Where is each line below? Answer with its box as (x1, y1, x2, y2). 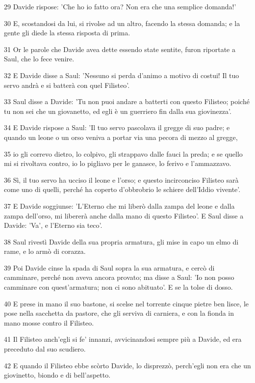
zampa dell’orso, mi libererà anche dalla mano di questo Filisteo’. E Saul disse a (4, 210, 244, 220)
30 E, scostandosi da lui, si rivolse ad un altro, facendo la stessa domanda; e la (4, 18, 240, 28)
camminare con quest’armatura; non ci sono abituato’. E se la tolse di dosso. (4, 282, 233, 292)
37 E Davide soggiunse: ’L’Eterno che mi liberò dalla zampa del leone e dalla (4, 200, 235, 211)
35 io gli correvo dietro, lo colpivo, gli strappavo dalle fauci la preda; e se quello (4, 148, 243, 159)
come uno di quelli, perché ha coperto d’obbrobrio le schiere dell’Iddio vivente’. (4, 184, 241, 194)
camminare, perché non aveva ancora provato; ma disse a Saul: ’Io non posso (4, 272, 234, 282)
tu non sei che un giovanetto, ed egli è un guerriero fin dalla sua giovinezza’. (4, 106, 231, 116)
